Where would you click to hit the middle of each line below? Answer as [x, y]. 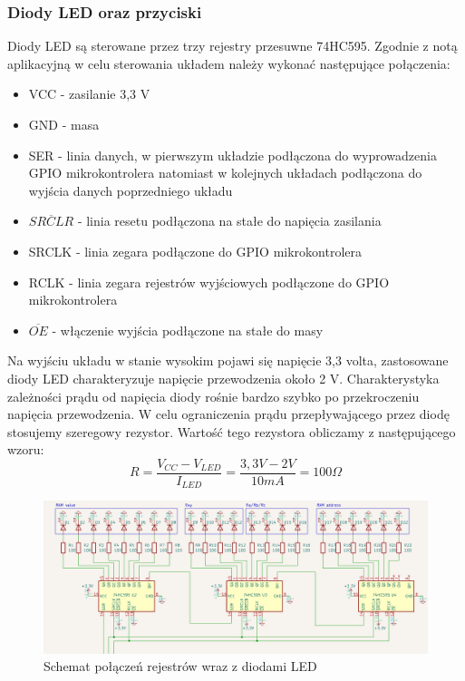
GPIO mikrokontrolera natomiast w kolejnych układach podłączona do [225, 173]
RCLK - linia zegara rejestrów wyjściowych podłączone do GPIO [209, 282]
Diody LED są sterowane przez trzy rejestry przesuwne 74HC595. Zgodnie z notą [232, 46]
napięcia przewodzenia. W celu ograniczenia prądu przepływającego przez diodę [228, 414]
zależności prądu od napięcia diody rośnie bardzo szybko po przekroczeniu [213, 396]
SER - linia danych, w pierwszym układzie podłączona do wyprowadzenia [232, 155]
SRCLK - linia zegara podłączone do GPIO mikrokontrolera [195, 251]
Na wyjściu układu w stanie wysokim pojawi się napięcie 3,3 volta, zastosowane [228, 360]
